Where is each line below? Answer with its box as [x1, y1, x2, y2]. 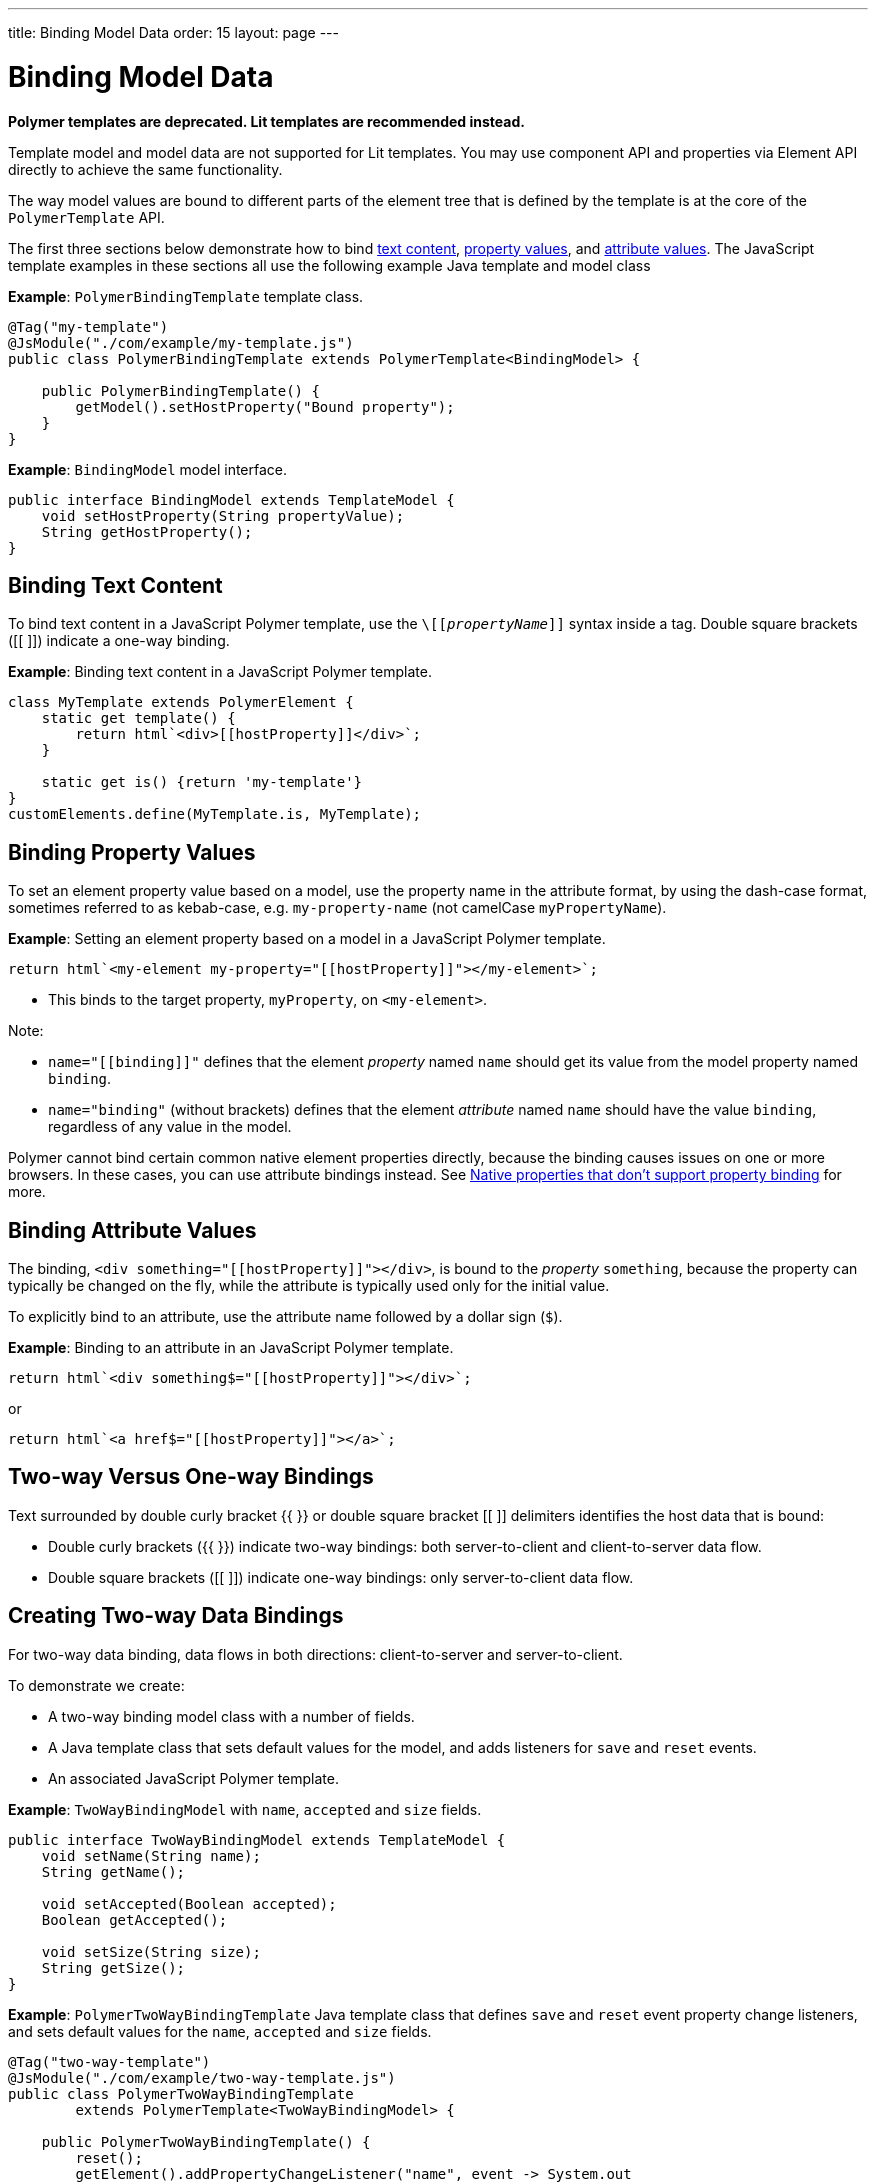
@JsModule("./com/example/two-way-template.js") [8, 2069, 396, 2086]
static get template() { [41, 710, 236, 727]
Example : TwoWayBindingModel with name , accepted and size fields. [8, 1800, 482, 1818]
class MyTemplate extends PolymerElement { [8, 694, 354, 711]
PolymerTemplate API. [8, 208, 165, 226]
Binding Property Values [8, 839, 256, 865]
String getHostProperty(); [41, 523, 253, 540]
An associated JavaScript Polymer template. [48, 1769, 339, 1787]
